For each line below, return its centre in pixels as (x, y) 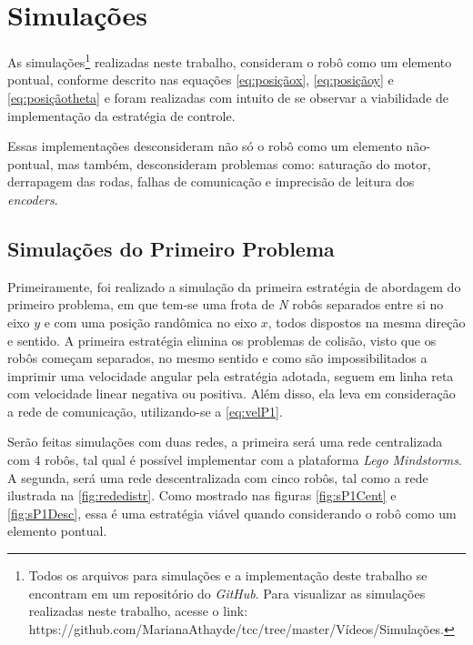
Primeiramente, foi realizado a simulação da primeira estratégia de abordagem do (234, 286)
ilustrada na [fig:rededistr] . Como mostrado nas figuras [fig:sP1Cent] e (202, 495)
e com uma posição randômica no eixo (151, 322)
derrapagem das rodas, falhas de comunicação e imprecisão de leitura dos (211, 181)
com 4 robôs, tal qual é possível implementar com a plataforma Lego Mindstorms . (235, 460)
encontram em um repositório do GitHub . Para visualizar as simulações (227, 593)
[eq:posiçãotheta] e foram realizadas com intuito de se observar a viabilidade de (228, 97)
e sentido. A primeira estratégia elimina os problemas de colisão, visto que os (222, 340)
